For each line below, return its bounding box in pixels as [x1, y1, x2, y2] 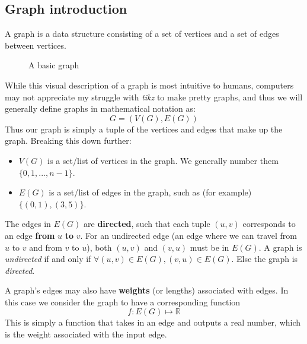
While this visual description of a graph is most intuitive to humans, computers [5, 78, 294, 91]
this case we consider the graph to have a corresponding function [5, 295, 241, 308]
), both [87, 241, 112, 253]
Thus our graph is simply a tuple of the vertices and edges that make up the [5, 122, 283, 135]
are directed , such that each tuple [84, 217, 210, 230]
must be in [190, 241, 229, 253]
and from [29, 241, 62, 253]
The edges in [5, 217, 51, 230]
